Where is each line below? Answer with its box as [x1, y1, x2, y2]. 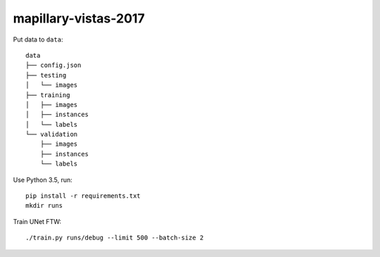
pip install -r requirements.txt [25, 192, 141, 200]
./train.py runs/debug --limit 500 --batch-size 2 [25, 234, 204, 242]
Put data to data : [13, 35, 63, 44]
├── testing [25, 71, 67, 79]
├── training [25, 91, 70, 99]
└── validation [25, 130, 78, 139]
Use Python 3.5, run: [13, 175, 73, 184]
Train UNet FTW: [13, 217, 62, 225]
